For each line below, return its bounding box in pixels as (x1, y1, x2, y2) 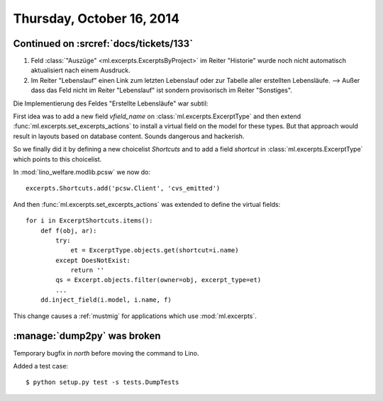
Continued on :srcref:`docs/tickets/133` (13, 38, 194, 50)
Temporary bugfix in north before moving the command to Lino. (13, 349, 199, 357)
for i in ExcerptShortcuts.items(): (26, 217, 153, 225)
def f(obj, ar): (40, 227, 97, 235)
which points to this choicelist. (13, 154, 102, 163)
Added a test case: (13, 361, 69, 370)
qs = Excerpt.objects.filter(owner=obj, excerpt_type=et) (55, 276, 262, 284)
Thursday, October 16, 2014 (13, 11, 180, 26)
